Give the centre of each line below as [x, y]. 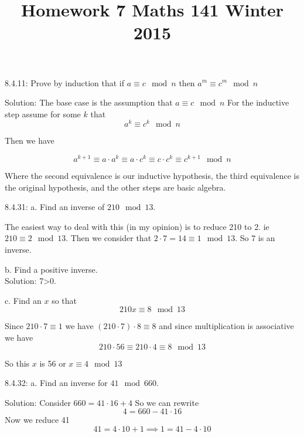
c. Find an [23, 300]
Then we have [30, 140]
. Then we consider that [109, 238]
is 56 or [53, 363]
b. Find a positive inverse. [51, 269]
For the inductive [258, 102]
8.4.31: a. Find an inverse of [55, 207]
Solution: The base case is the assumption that [89, 102]
